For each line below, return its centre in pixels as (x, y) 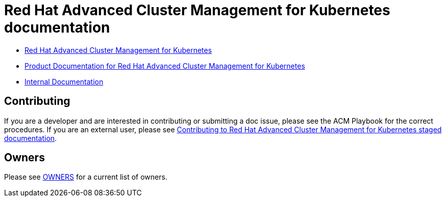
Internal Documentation (64, 81)
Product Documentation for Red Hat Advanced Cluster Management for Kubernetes (165, 66)
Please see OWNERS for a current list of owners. (86, 177)
